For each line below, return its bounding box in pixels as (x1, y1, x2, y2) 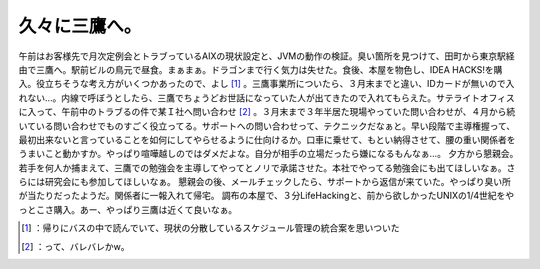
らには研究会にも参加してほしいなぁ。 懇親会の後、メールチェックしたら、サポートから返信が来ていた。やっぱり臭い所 (18, 176, 512, 188)
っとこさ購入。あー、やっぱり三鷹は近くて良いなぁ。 (18, 203, 238, 215)
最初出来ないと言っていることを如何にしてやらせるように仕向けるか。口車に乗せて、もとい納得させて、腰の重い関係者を (18, 133, 516, 145)
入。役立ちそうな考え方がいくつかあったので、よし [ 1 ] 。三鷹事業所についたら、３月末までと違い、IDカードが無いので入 (18, 78, 515, 90)
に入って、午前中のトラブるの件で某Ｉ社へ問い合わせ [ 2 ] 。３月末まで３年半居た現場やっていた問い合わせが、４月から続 (18, 106, 516, 118)
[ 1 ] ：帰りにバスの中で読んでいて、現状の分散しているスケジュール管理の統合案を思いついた (21, 222, 400, 234)
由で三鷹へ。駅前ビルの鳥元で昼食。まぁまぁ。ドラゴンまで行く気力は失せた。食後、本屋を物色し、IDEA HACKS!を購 (18, 63, 503, 75)
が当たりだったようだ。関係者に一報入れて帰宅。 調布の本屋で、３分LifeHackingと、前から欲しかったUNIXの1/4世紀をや (18, 190, 515, 202)
